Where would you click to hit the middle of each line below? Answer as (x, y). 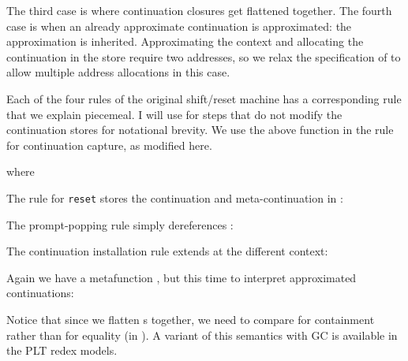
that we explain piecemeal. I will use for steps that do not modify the (174, 114)
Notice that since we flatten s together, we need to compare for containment (191, 319)
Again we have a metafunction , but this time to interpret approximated (182, 277)
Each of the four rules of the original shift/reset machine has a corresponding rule (204, 98)
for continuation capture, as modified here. (109, 145)
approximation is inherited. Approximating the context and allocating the (185, 41)
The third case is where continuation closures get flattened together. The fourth (199, 10)
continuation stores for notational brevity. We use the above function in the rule (200, 130)
